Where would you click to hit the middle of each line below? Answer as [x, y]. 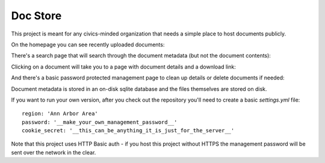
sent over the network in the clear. [54, 152]
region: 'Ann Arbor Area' [60, 114]
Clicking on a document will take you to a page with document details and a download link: [123, 67]
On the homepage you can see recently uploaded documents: [88, 45]
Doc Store [36, 16]
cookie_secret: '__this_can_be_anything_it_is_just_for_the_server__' [128, 131]
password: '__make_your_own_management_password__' [100, 122]
